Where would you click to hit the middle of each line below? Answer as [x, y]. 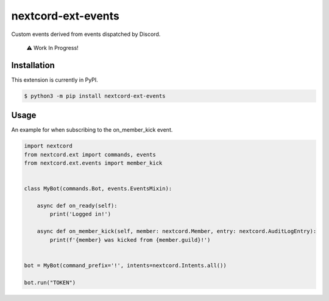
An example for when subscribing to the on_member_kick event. [92, 130]
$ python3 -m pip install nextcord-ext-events [95, 96]
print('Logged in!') [80, 214]
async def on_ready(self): [77, 206]
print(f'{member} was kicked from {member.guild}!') [130, 240]
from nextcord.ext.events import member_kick [93, 163]
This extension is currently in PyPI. [55, 80]
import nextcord [48, 146]
